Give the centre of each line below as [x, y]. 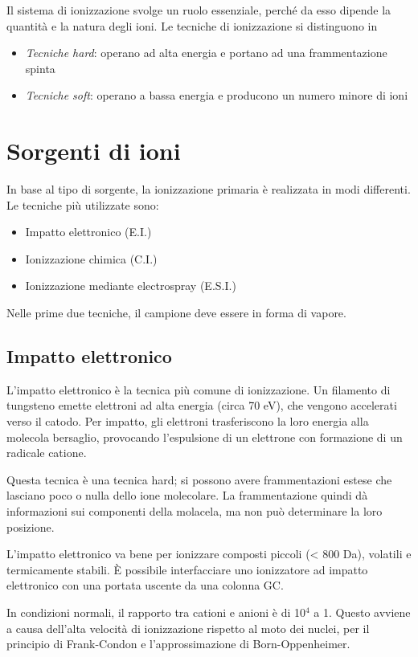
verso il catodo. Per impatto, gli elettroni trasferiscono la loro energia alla [188, 421]
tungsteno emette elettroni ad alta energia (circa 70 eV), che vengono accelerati [202, 405]
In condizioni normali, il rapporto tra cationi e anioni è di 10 [156, 612]
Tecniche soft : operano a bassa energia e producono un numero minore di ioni [217, 95]
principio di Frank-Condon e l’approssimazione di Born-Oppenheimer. [178, 644]
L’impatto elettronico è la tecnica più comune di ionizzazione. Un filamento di [199, 389]
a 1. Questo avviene [362, 612]
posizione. [31, 526]
